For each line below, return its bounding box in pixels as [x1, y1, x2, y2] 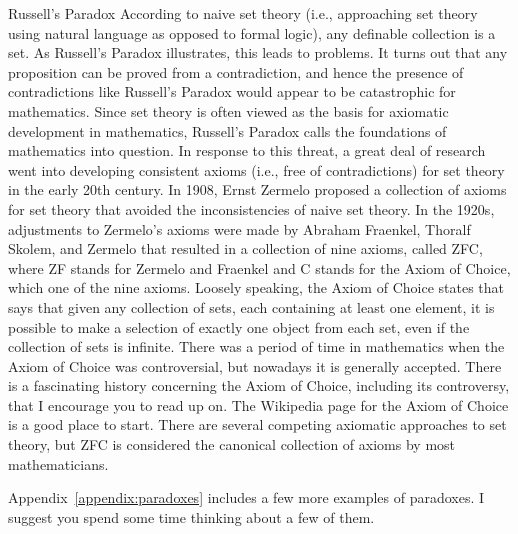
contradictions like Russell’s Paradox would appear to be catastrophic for [8, 81, 456, 102]
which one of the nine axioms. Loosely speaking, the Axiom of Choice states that [8, 277, 504, 298]
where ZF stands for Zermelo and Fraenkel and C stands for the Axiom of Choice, [8, 257, 511, 278]
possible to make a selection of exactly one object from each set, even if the [8, 316, 470, 337]
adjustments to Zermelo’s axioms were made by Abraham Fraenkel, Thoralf [8, 218, 471, 239]
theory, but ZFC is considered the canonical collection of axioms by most [8, 434, 456, 455]
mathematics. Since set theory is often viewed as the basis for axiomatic [8, 100, 449, 121]
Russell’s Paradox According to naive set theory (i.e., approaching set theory [8, 3, 478, 23]
